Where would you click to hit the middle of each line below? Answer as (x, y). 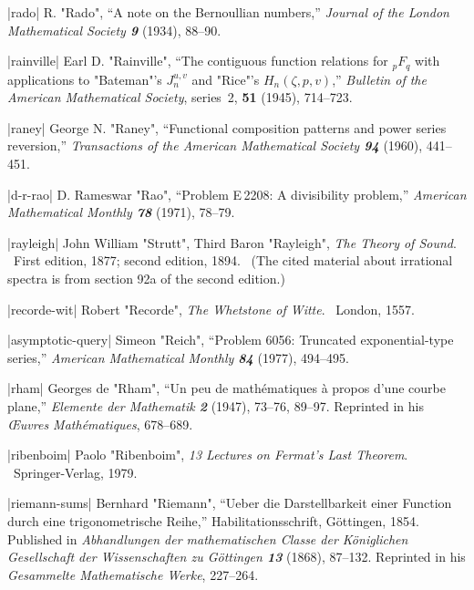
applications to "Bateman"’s (85, 79)
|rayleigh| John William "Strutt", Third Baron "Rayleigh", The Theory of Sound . (232, 242)
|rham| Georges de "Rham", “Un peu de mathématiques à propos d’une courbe (227, 388)
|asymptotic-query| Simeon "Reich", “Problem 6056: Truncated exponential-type (231, 340)
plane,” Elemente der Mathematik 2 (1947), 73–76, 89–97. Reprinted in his (216, 405)
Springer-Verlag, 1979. (75, 472)
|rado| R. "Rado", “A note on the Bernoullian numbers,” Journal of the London (228, 12)
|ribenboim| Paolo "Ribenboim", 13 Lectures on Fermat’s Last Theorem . (208, 455)
